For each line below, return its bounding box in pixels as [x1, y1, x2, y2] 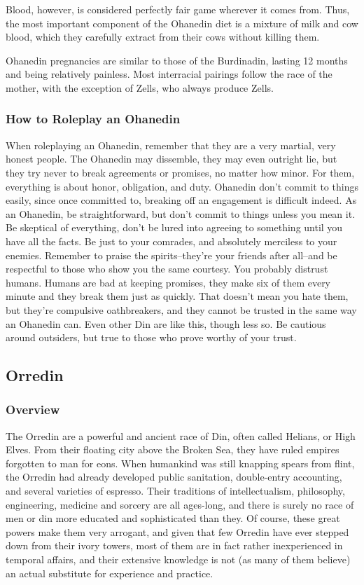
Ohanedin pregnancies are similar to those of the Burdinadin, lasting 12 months [6, 53, 348, 67]
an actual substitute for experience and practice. [6, 565, 213, 580]
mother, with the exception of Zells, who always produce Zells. [6, 80, 274, 95]
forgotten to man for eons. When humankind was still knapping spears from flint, [6, 455, 355, 470]
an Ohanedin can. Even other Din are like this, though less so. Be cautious [6, 316, 326, 331]
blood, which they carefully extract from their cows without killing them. [6, 29, 320, 44]
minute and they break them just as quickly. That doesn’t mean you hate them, [6, 289, 349, 303]
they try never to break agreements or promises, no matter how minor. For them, [6, 165, 355, 179]
